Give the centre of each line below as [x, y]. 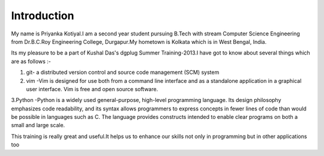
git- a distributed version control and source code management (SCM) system [123, 73]
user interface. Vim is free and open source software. [92, 89]
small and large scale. [38, 125]
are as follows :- [31, 61]
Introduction [43, 16]
